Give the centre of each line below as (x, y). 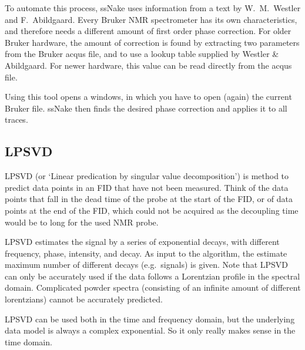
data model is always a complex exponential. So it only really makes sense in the (150, 330)
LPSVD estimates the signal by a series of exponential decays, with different (142, 242)
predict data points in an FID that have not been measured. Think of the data (147, 187)
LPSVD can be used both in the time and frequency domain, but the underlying (150, 319)
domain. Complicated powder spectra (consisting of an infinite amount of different (153, 287)
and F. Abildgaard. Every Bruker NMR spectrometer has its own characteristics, (151, 19)
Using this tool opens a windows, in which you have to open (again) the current (148, 97)
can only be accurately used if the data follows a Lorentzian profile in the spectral (152, 276)
